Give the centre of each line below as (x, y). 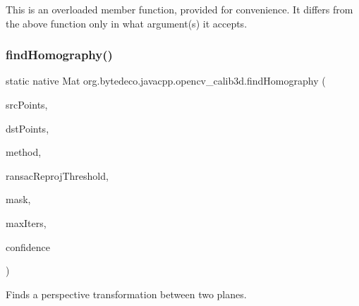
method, (24, 152)
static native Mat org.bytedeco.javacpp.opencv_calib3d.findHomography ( (166, 81)
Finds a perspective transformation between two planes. (126, 294)
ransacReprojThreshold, (57, 175)
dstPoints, (28, 128)
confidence (28, 246)
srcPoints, (27, 104)
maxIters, (26, 222)
